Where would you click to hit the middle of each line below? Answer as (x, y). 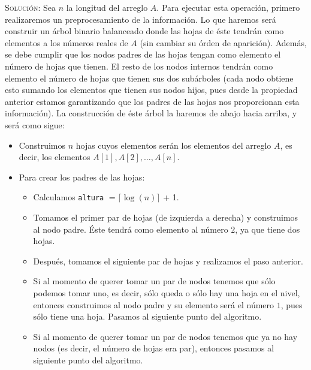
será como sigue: (35, 124)
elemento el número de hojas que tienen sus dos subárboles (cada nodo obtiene (149, 78)
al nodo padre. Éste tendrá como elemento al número (131, 229)
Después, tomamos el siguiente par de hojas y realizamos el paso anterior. (168, 261)
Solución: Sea (30, 7)
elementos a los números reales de (67, 42)
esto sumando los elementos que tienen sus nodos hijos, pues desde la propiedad (151, 90)
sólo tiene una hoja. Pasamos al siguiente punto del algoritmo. (147, 316)
